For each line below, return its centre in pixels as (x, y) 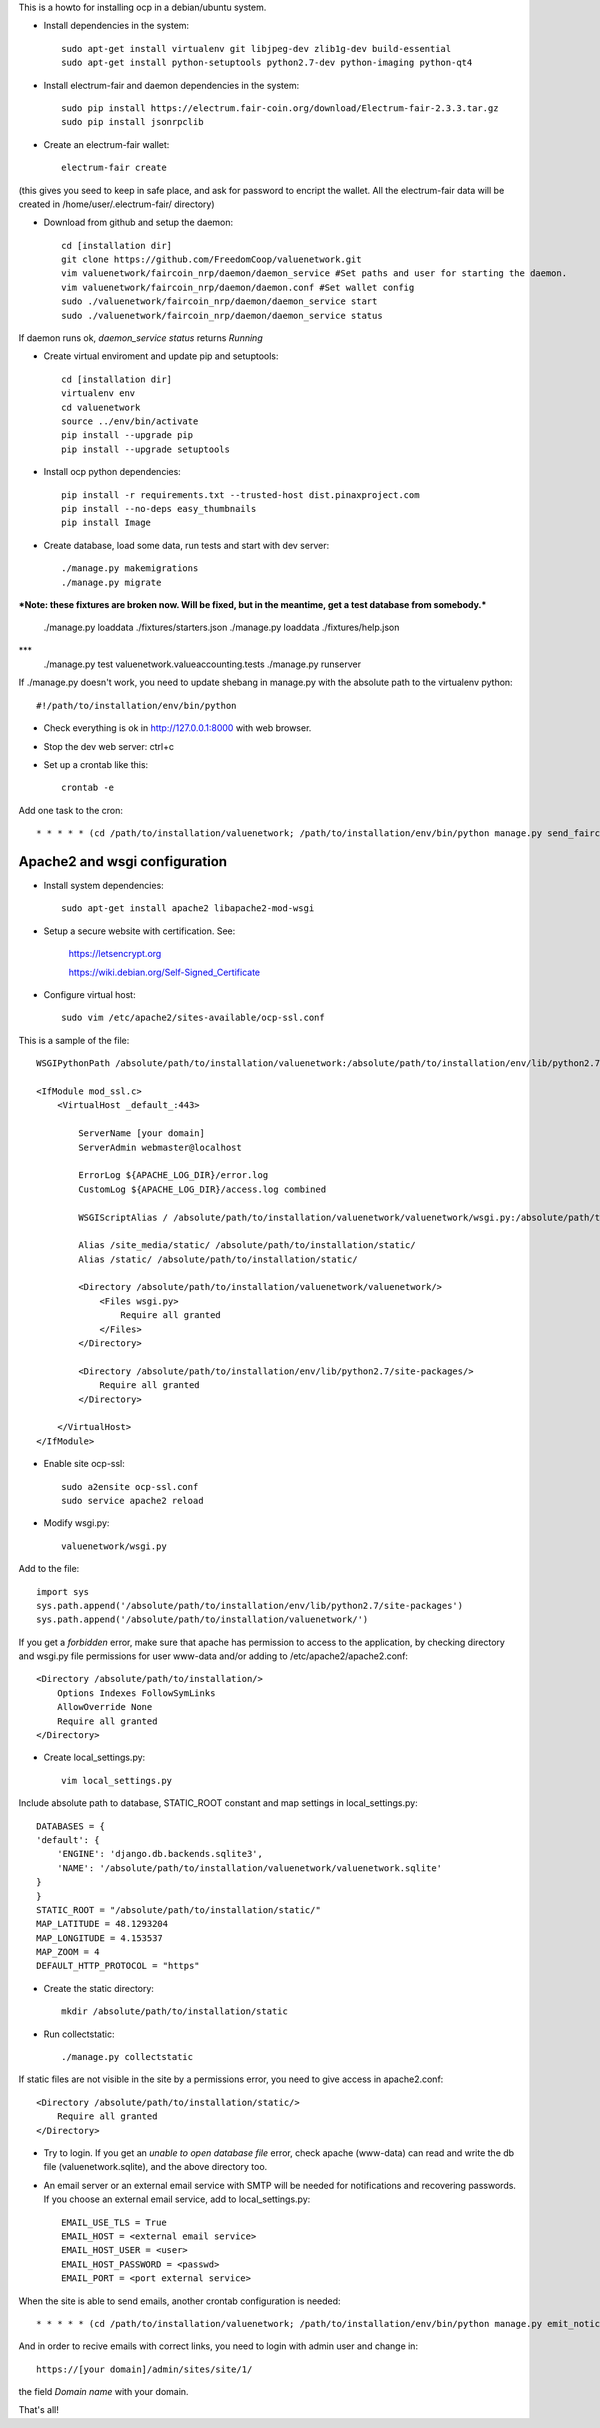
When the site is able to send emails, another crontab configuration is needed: (179, 2301)
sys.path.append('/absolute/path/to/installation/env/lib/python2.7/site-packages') (250, 1605)
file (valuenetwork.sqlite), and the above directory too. (155, 2167)
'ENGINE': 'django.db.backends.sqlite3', (160, 1854)
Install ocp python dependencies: (112, 472)
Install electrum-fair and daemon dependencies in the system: (171, 85)
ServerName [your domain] (141, 1133)
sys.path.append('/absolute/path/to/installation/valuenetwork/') (202, 1619)
